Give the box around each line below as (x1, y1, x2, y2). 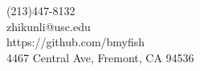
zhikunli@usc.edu (6, 18, 91, 34)
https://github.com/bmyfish (6, 34, 145, 50)
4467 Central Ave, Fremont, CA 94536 (6, 49, 194, 65)
